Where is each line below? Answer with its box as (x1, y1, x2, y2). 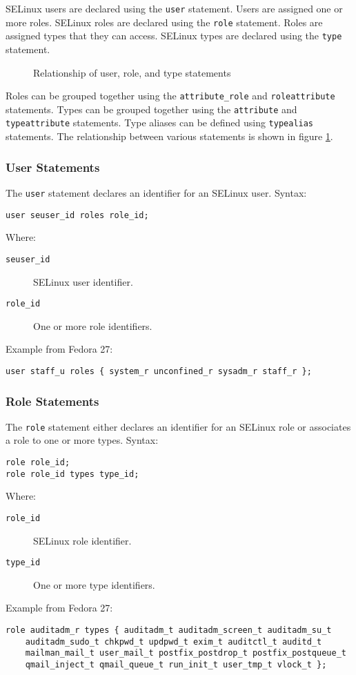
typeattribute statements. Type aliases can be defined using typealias (6, 115, 314, 130)
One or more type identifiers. (33, 577, 155, 591)
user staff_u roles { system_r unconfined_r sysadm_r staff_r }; (6, 366, 312, 376)
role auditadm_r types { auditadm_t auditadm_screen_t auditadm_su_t (6, 625, 332, 636)
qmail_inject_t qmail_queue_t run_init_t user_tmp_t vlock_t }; (25, 660, 327, 670)
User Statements (6, 158, 100, 175)
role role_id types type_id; (6, 469, 139, 479)
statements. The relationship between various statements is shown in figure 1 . (6, 129, 333, 144)
